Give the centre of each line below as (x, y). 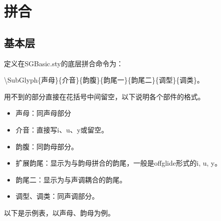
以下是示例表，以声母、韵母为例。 (59, 212)
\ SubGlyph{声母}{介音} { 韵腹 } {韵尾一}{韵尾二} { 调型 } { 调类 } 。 (104, 80)
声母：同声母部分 (43, 113)
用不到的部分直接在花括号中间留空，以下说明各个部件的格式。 (104, 96)
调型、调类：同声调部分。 (57, 196)
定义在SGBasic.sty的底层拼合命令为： (64, 63)
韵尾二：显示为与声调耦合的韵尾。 (71, 179)
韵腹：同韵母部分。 (47, 146)
